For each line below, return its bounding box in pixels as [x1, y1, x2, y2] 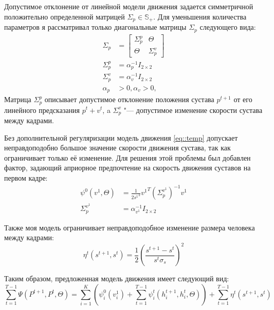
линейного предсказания [4, 104, 80, 115]
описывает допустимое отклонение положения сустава [44, 94, 214, 105]
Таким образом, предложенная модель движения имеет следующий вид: [4, 273, 229, 284]
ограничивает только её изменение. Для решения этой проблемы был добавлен [4, 152, 251, 163]
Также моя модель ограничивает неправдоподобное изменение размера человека [4, 222, 255, 232]
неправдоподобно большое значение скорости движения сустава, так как [4, 142, 231, 153]
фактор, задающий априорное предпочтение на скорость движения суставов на [4, 162, 251, 173]
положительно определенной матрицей [4, 11, 125, 22]
